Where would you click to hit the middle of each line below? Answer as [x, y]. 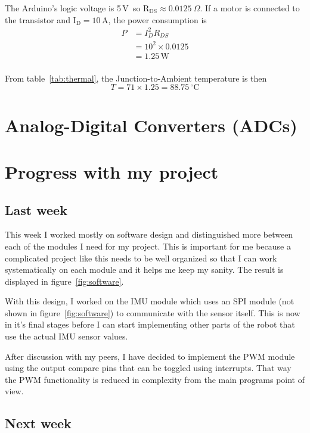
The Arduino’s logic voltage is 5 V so [73, 8]
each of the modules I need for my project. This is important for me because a [148, 246]
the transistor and [38, 19]
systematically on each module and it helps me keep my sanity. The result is [144, 270]
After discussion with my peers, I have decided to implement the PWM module [150, 356]
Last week [36, 209]
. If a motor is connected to [250, 8]
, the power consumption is [157, 19]
